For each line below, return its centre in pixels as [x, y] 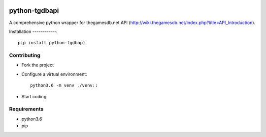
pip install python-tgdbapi [52, 43]
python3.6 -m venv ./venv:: [64, 85]
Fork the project [38, 65]
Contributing [25, 55]
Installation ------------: [33, 31]
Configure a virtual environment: [54, 74]
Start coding [34, 96]
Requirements [26, 109]
